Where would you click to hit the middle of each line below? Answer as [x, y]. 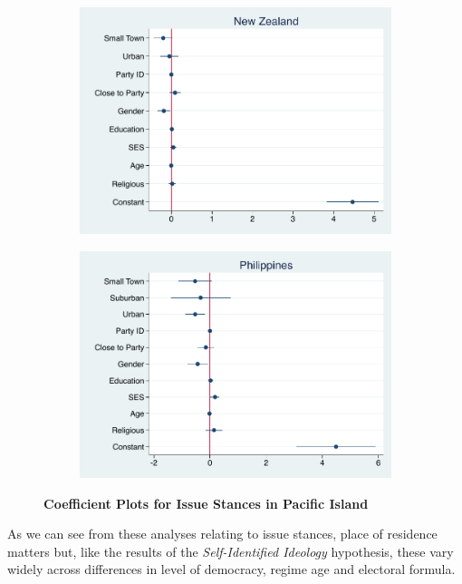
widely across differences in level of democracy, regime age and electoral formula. [231, 569]
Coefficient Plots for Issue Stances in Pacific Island [206, 503]
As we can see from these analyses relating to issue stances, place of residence [222, 534]
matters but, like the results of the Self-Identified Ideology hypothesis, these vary [231, 551]
